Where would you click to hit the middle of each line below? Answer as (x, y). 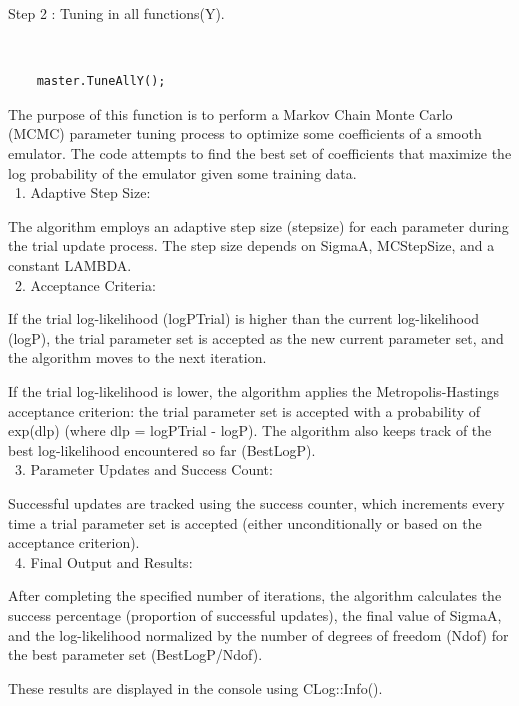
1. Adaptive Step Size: (82, 192)
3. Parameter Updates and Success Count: (143, 469)
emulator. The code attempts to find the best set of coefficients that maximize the (260, 153)
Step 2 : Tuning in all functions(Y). (116, 13)
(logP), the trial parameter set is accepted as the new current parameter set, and (256, 337)
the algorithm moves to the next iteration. (137, 357)
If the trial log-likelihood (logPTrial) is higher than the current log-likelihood (244, 318)
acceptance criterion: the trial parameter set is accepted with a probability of (244, 410)
